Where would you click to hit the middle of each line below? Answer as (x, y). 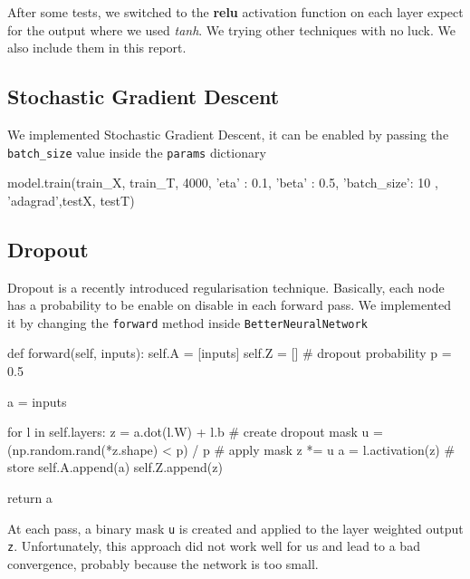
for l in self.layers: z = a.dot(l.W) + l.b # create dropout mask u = (195, 432)
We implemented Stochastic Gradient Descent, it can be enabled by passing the (228, 134)
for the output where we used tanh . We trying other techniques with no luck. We (231, 29)
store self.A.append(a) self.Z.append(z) (115, 467)
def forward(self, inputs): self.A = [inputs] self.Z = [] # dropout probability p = (230, 353)
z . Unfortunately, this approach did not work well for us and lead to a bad (214, 546)
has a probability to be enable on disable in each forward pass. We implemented (230, 305)
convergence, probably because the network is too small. (163, 563)
